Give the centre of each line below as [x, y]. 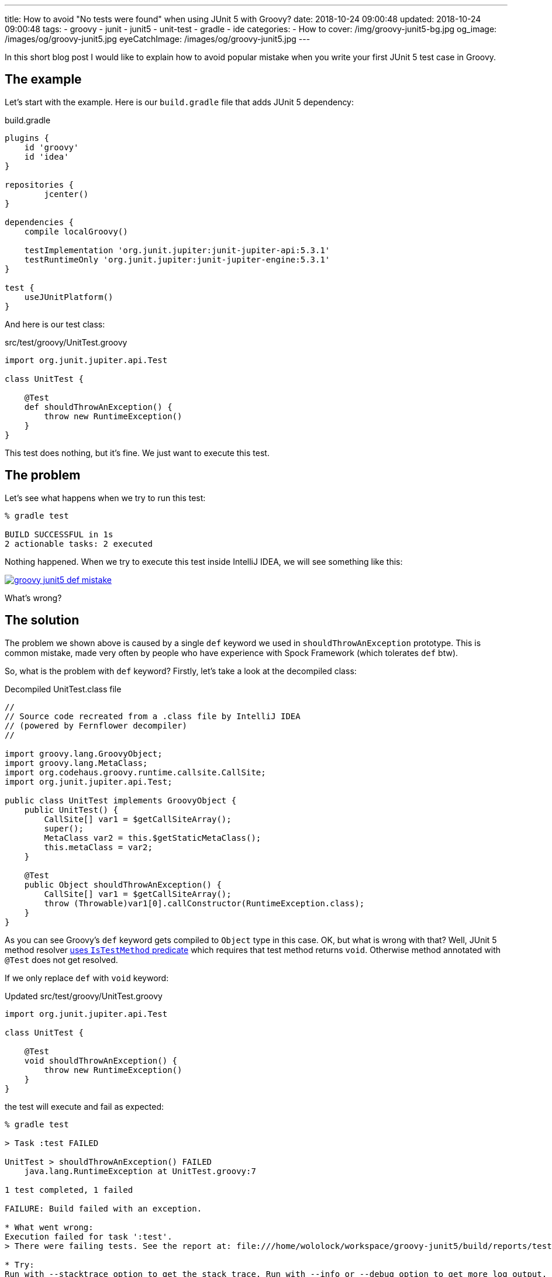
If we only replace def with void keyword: [87, 978]
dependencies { [39, 222]
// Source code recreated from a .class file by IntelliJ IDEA [153, 716]
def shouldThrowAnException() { [98, 407]
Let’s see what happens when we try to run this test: [105, 498]
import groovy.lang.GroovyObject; [84, 753]
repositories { [39, 184]
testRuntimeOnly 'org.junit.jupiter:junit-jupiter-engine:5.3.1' [177, 259]
